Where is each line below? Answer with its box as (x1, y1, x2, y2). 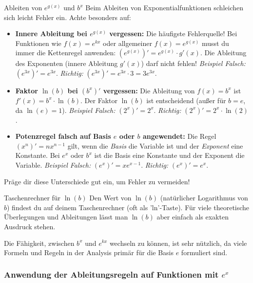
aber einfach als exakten (156, 212, 229, 222)
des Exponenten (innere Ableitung (15, 58, 118, 68)
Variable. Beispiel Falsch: (15, 159, 91, 170)
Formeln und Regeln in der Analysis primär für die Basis (4, 247, 174, 258)
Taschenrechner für (4, 193, 61, 203)
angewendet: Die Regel (142, 131, 216, 141)
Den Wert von (89, 193, 132, 203)
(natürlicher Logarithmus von (160, 193, 248, 203)
